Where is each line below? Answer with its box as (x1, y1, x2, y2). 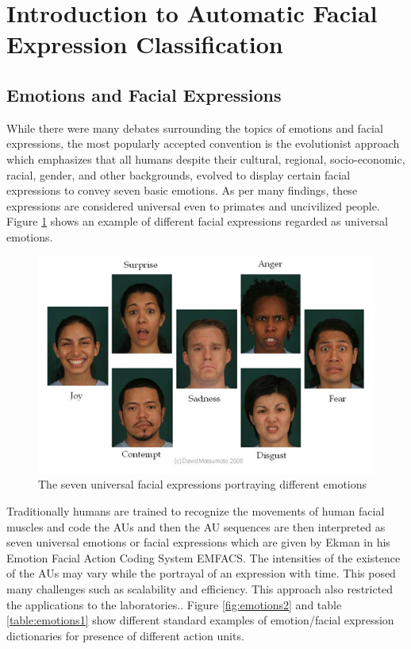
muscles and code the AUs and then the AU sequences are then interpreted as (6, 518, 386, 535)
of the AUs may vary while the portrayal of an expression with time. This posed (6, 565, 396, 581)
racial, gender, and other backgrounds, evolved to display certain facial (6, 166, 351, 183)
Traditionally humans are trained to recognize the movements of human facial (6, 502, 385, 519)
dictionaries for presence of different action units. (6, 627, 244, 643)
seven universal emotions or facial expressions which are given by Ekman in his (6, 534, 390, 550)
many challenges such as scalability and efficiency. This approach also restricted (6, 580, 394, 597)
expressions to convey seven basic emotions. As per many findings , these (6, 182, 358, 199)
